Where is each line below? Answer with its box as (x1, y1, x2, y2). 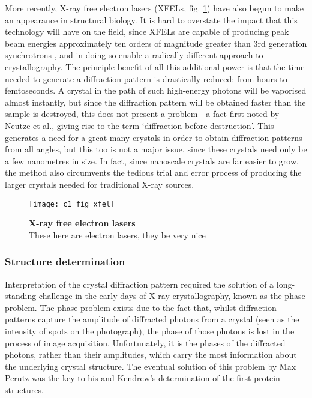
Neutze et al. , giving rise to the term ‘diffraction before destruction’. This (5, 119, 274, 131)
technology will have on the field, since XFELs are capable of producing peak (5, 25, 289, 38)
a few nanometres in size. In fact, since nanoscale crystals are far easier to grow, (5, 154, 299, 167)
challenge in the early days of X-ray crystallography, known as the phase (38, 289, 305, 302)
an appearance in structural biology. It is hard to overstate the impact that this (5, 13, 298, 26)
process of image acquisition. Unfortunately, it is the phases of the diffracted (5, 336, 286, 349)
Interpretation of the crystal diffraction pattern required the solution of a (5, 277, 274, 290)
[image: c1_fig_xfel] (29, 199, 115, 208)
